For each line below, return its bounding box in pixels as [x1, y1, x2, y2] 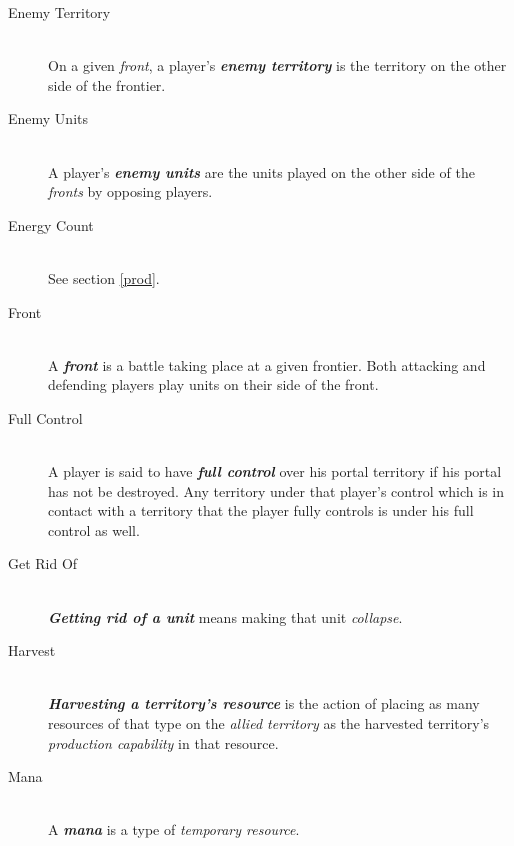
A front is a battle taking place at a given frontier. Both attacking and [48, 354, 486, 375]
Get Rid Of [8, 553, 78, 574]
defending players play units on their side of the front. [48, 374, 379, 395]
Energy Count [8, 214, 94, 235]
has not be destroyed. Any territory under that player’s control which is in [48, 480, 504, 501]
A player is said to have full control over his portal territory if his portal [48, 461, 502, 482]
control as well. [48, 519, 140, 540]
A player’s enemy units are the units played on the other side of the [48, 161, 475, 182]
